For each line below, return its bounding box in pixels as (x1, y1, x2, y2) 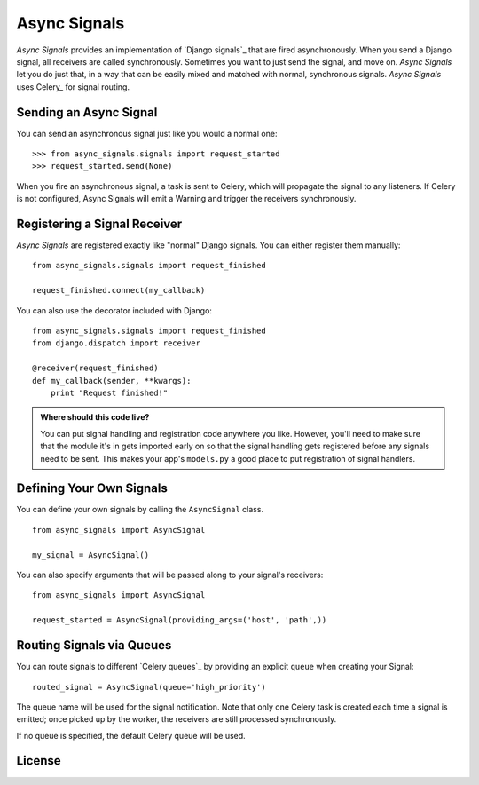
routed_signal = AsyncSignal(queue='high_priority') (32, 682, 266, 692)
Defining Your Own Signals (16, 480, 169, 496)
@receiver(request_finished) (32, 363, 159, 373)
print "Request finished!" (50, 388, 169, 398)
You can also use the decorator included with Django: (16, 305, 213, 315)
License (16, 753, 61, 768)
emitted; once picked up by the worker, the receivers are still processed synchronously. (16, 714, 337, 725)
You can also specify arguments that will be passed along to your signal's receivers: (16, 569, 324, 581)
